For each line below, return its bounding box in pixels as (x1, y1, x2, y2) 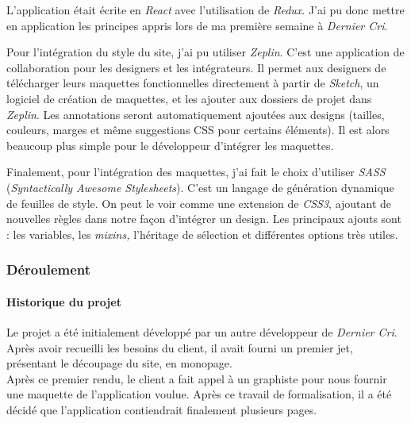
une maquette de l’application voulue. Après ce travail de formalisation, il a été (6, 386, 392, 402)
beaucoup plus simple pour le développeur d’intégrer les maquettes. (6, 137, 334, 153)
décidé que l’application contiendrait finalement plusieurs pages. (6, 401, 317, 417)
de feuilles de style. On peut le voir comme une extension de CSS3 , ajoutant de (6, 194, 392, 211)
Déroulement (6, 260, 91, 279)
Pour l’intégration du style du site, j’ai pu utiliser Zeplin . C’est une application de (6, 44, 405, 60)
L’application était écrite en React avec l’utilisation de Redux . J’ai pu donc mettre (6, 2, 405, 17)
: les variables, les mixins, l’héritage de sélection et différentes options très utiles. (6, 225, 398, 242)
